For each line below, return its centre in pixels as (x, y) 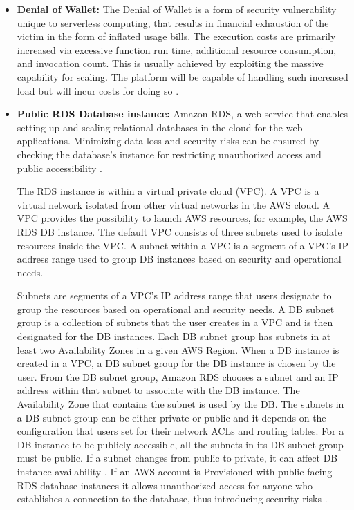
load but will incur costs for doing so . (98, 90)
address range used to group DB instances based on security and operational (179, 259)
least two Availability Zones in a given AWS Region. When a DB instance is (178, 349)
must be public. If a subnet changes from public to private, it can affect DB (177, 458)
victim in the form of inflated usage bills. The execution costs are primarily (176, 36)
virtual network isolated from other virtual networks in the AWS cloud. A (174, 204)
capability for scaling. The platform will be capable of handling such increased (183, 76)
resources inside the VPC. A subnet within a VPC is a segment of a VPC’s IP (183, 245)
